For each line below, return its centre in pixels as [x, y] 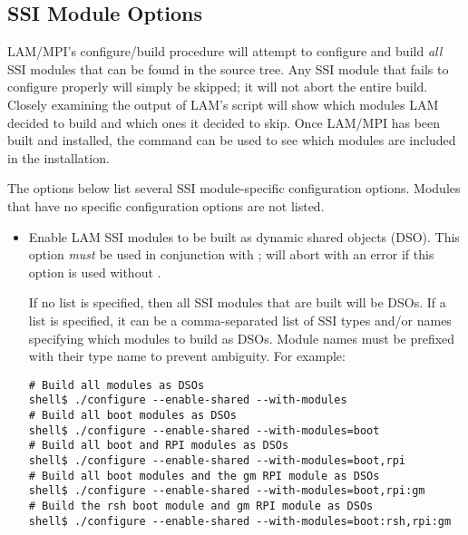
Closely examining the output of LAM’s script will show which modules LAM [223, 104]
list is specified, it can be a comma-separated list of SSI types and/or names [240, 320]
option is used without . [95, 272]
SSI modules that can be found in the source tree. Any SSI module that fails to [228, 68]
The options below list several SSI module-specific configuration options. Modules [234, 188]
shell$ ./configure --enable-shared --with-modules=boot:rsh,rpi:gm [240, 521]
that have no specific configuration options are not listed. [166, 205]
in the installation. [58, 157]
